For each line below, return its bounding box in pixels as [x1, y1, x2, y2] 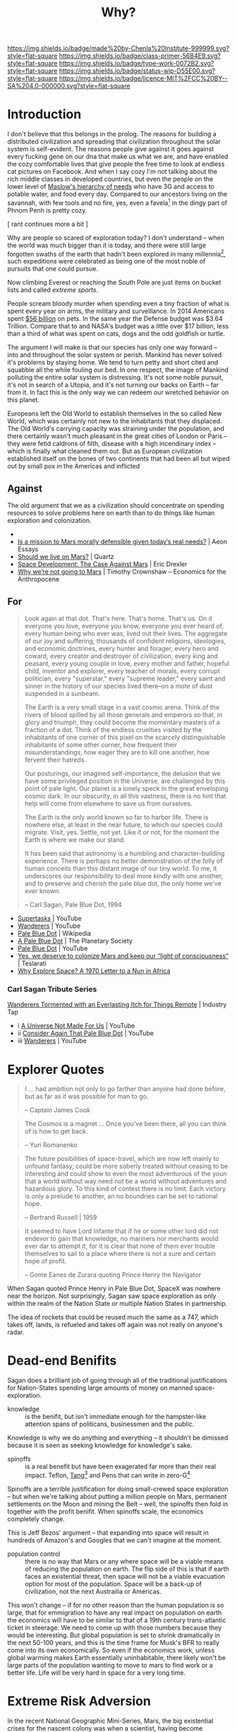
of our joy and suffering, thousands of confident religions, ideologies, [24, 637, 226, 645]
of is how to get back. [24, 1127, 88, 1136]
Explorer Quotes [7, 1061, 104, 1078]
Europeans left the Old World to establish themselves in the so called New [7, 409, 222, 418]
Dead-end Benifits [7, 1353, 117, 1369]
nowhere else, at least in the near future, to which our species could [24, 820, 223, 829]
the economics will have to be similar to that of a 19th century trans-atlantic [7, 1615, 226, 1624]
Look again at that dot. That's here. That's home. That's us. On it [24, 614, 213, 623]
